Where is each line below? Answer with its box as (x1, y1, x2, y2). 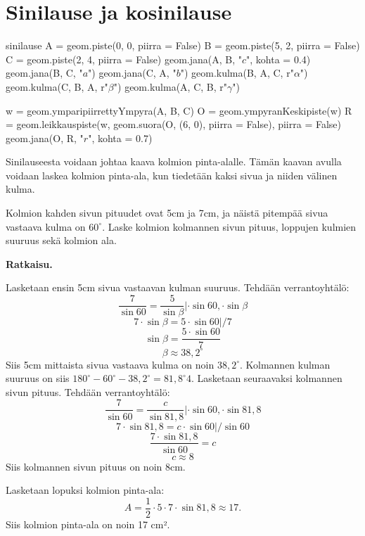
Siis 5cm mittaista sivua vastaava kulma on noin (6, 357, 214, 371)
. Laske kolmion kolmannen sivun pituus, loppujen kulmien (102, 219, 357, 234)
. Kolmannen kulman (239, 357, 331, 371)
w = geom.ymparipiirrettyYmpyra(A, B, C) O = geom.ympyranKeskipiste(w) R (6, 103, 352, 117)
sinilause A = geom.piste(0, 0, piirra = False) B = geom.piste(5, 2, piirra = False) (6, 38, 360, 53)
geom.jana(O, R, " (6, 130, 84, 145)
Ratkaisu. (6, 256, 53, 271)
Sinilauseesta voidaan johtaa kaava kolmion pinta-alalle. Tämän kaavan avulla (6, 154, 342, 169)
